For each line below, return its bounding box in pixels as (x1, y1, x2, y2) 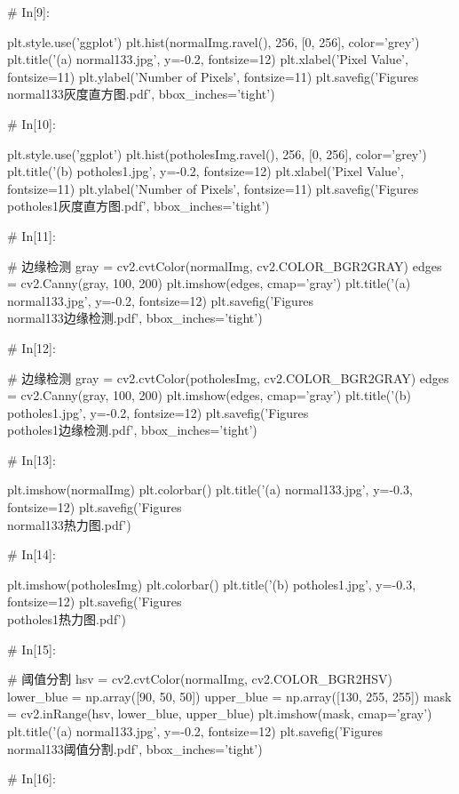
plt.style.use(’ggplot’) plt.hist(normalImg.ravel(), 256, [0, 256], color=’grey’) (7, 32, 420, 51)
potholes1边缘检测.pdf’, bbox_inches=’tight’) (7, 421, 257, 439)
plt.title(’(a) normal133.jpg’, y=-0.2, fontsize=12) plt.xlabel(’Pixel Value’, (7, 50, 408, 68)
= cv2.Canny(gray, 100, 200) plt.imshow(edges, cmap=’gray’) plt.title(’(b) (7, 386, 411, 405)
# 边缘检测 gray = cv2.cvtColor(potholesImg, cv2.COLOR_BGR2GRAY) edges (7, 368, 449, 387)
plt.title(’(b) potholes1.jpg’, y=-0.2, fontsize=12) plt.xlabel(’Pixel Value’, (7, 162, 404, 180)
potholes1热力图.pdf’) (7, 610, 126, 629)
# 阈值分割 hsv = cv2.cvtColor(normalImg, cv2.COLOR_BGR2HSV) (7, 670, 392, 688)
